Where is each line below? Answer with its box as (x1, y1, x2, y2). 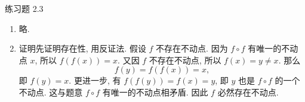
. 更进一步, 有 (69, 74, 121, 87)
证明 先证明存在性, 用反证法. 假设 (19, 42, 146, 55)
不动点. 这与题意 (19, 85, 83, 98)
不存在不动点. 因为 (156, 42, 228, 55)
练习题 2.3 (5, 2, 44, 14)
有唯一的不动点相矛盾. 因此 (102, 85, 208, 98)
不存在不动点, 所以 (149, 53, 221, 66)
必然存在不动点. (217, 85, 279, 98)
